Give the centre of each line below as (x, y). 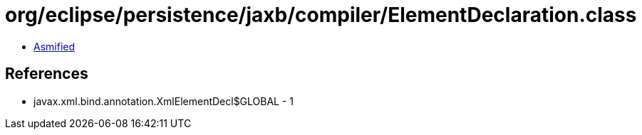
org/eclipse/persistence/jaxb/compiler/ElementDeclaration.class (321, 15)
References (47, 74)
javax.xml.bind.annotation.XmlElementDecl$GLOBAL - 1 (164, 101)
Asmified (55, 46)
